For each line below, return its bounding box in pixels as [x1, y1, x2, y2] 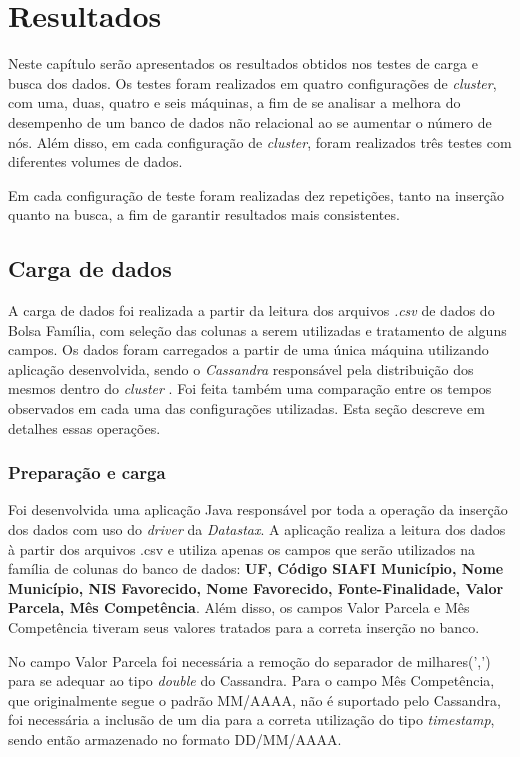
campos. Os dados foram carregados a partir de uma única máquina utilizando [8, 339, 489, 360]
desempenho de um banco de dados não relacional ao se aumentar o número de [8, 111, 492, 132]
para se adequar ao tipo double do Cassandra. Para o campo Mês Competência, [8, 670, 495, 691]
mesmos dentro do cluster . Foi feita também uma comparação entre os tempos [8, 378, 492, 399]
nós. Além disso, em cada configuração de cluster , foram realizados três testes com [8, 131, 512, 152]
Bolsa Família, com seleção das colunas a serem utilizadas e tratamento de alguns [8, 319, 507, 340]
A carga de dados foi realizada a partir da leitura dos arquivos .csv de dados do [8, 300, 495, 321]
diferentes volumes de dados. [8, 151, 183, 172]
